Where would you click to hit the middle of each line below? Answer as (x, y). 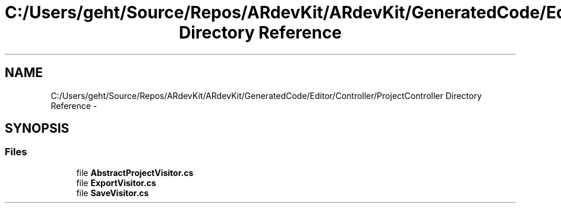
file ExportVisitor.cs (116, 183)
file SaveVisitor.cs (113, 193)
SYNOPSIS (37, 129)
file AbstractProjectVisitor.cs (135, 172)
